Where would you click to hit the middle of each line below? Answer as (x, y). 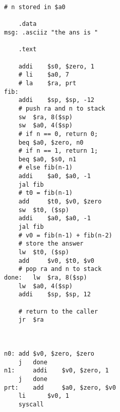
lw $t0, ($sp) (44, 252)
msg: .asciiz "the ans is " (51, 32)
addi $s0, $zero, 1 (56, 66)
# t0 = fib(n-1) (46, 193)
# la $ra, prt (47, 83)
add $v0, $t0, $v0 (56, 261)
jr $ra (31, 320)
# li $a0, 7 (44, 75)
